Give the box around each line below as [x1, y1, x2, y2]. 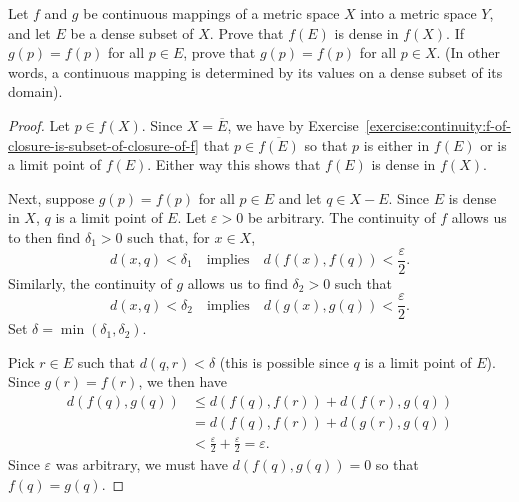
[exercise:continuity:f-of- [365, 114, 511, 135]
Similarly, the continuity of [8, 272, 172, 293]
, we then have [138, 371, 228, 392]
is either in [363, 134, 430, 155]
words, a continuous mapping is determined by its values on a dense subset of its [8, 61, 503, 82]
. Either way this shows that [147, 154, 321, 175]
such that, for [127, 226, 210, 247]
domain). [8, 81, 63, 102]
